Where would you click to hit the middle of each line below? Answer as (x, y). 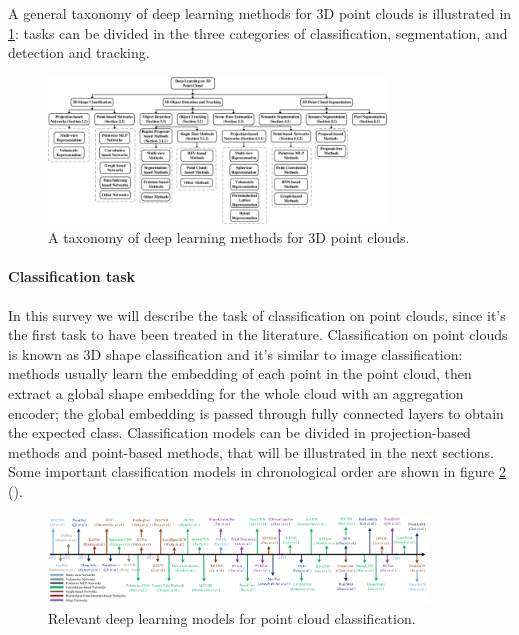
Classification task (72, 276)
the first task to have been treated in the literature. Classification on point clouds (258, 334)
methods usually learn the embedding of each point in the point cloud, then (240, 373)
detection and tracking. (79, 52)
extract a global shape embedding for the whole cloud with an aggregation (236, 392)
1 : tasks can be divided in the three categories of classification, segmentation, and (258, 32)
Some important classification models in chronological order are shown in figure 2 (257, 471)
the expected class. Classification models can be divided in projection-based (239, 432)
